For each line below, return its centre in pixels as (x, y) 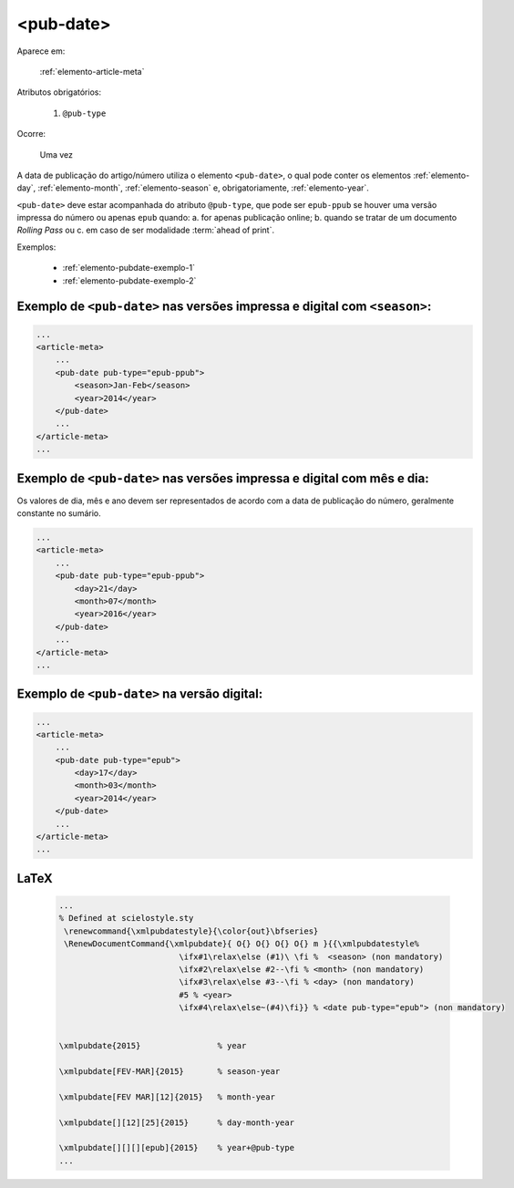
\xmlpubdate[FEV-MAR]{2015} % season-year (170, 1072)
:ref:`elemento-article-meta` (92, 71)
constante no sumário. (59, 513)
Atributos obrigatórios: (59, 92)
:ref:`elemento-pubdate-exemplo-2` (129, 280)
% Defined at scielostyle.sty (126, 918)
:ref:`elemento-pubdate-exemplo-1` (129, 268)
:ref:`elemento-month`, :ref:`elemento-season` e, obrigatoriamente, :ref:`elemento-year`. (203, 188)
